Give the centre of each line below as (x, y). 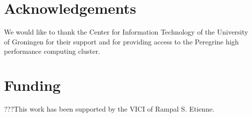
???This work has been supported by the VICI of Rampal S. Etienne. (109, 109)
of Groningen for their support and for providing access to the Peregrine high (122, 41)
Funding (32, 85)
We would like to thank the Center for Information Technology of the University (126, 32)
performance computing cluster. (52, 51)
